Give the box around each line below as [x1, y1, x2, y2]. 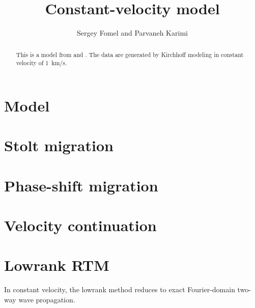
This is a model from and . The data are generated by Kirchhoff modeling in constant [16, 50, 244, 59]
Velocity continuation [4, 214, 157, 235]
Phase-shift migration [4, 175, 158, 195]
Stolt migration [4, 135, 114, 156]
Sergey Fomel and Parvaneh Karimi [77, 27, 188, 38]
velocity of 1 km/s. [16, 59, 67, 67]
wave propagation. [18, 294, 75, 304]
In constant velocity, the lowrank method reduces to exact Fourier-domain [4, 284, 235, 295]
